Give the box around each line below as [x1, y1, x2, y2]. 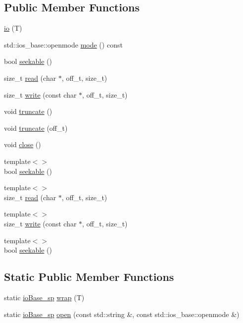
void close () [4, 139, 41, 150]
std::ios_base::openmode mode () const [4, 39, 123, 50]
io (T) [4, 23, 22, 33]
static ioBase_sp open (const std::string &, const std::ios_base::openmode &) [4, 309, 240, 319]
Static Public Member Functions [4, 269, 174, 284]
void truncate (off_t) [4, 122, 68, 133]
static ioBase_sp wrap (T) [4, 292, 85, 302]
